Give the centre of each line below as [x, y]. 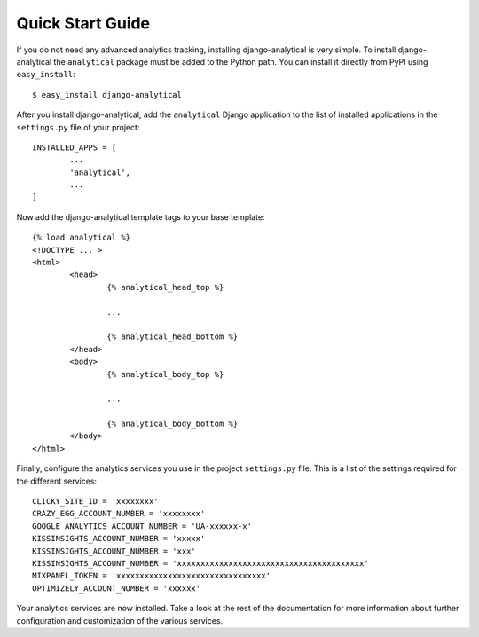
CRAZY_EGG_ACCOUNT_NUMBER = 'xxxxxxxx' [119, 514]
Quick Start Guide [83, 23]
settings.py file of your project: [78, 127]
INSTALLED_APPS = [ [75, 147]
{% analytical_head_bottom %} [173, 337]
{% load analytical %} [82, 238]
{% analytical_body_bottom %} [173, 424]
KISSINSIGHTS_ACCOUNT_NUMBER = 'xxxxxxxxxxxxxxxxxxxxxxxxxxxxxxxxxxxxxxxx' [200, 563]
